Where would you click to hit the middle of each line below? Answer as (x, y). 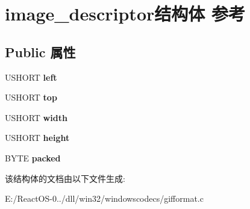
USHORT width (36, 117)
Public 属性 (40, 51)
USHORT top (31, 97)
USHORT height (37, 138)
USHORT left (31, 77)
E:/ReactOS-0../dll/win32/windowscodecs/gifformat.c (104, 198)
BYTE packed (33, 158)
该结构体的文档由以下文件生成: (65, 178)
